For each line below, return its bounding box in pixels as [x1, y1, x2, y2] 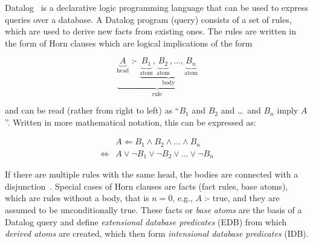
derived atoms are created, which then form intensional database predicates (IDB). [5, 227, 309, 240]
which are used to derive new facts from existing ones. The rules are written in [5, 25, 297, 37]
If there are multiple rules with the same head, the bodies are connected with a [5, 168, 298, 181]
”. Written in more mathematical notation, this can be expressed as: [5, 115, 256, 128]
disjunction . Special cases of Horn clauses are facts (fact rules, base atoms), [5, 179, 288, 192]
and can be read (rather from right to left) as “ [5, 104, 179, 117]
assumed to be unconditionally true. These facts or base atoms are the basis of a [5, 204, 302, 216]
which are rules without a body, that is [5, 191, 149, 204]
